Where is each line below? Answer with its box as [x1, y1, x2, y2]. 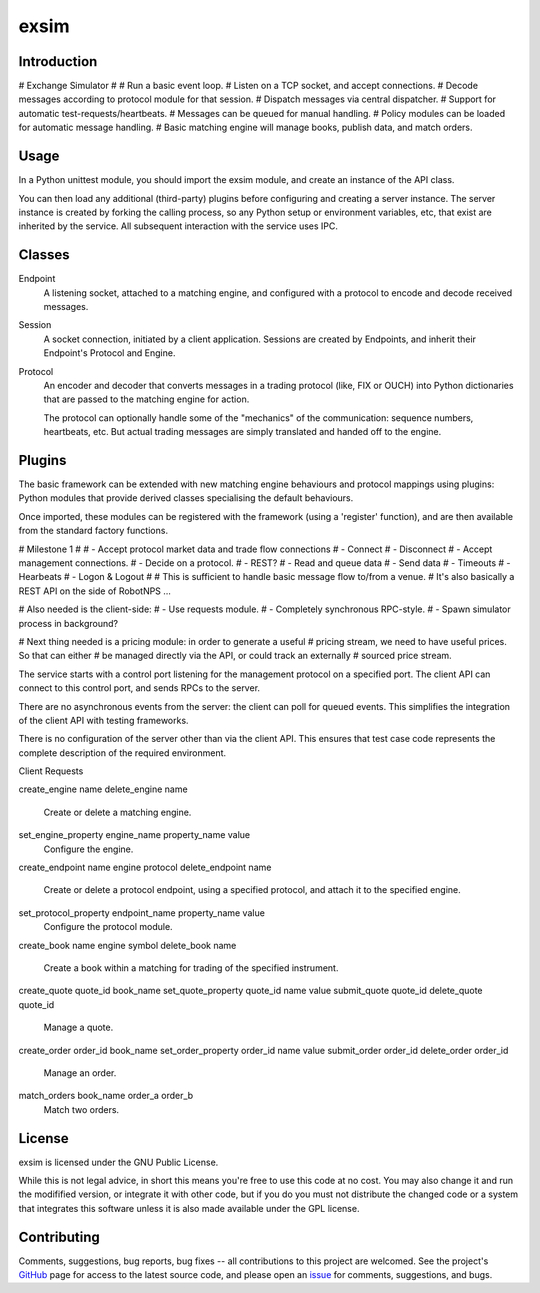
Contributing [18, 1228, 100, 1245]
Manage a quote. [43, 1021, 114, 1034]
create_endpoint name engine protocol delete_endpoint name [18, 861, 272, 874]
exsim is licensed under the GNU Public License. [18, 1156, 219, 1168]
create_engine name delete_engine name [18, 783, 189, 795]
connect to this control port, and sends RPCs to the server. [18, 682, 260, 694]
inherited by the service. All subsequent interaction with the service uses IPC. [18, 220, 339, 232]
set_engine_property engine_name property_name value [18, 829, 250, 841]
